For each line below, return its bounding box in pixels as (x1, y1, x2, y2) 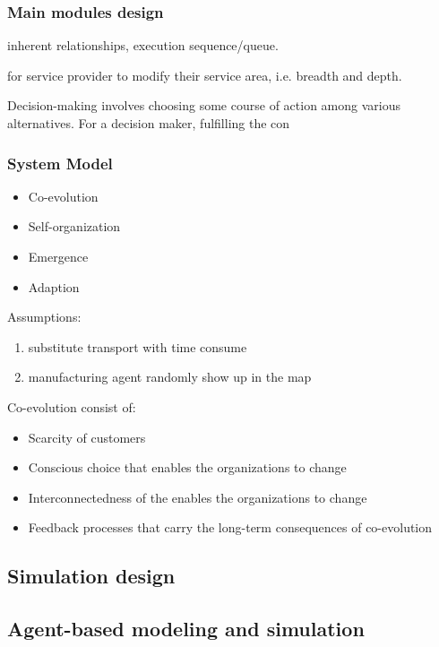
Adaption (28, 277, 80, 296)
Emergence (28, 247, 89, 265)
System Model (7, 151, 113, 174)
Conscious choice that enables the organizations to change (28, 458, 347, 477)
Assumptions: (7, 307, 82, 326)
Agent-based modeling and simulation (7, 615, 365, 643)
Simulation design (7, 562, 176, 590)
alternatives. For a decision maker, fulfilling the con (7, 114, 290, 132)
